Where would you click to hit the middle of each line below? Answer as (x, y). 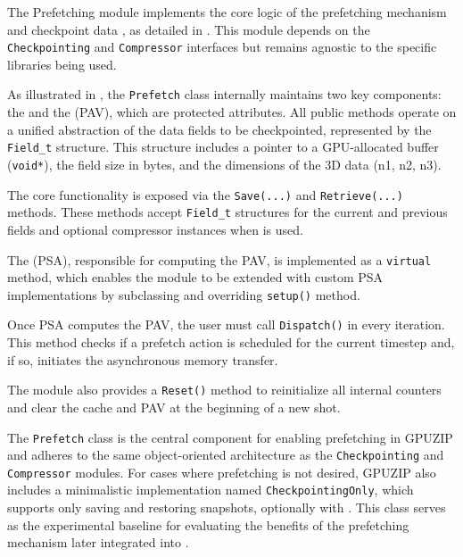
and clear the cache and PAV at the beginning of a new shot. (174, 407)
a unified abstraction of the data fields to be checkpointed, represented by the (219, 129)
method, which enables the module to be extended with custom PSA (195, 277)
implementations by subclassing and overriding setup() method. (184, 294)
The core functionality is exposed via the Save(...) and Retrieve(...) (205, 194)
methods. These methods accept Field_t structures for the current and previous (227, 212)
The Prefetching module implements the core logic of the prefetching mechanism (227, 12)
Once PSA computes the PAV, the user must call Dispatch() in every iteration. (226, 324)
